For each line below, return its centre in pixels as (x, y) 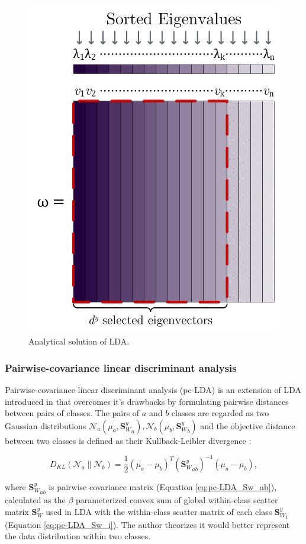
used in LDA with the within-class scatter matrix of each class (159, 511)
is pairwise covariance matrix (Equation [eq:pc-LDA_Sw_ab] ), (163, 486)
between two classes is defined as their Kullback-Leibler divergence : (128, 440)
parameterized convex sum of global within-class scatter (177, 500)
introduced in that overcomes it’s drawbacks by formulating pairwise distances (147, 401)
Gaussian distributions (46, 425)
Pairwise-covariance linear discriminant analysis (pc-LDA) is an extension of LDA (153, 389)
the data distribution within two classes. (78, 536)
